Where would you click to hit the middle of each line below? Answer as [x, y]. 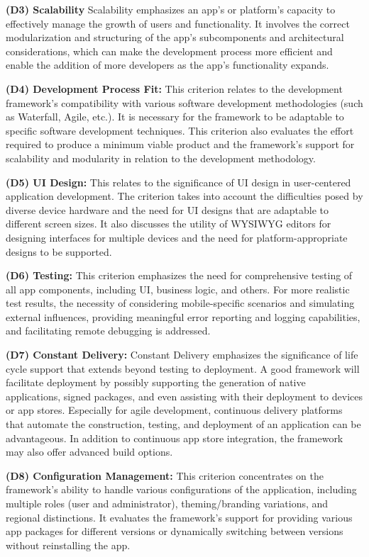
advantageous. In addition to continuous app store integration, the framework [175, 438]
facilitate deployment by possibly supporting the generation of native [156, 382]
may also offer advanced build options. [89, 452]
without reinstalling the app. [68, 545]
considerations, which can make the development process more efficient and [169, 51]
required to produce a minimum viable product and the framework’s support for [180, 144]
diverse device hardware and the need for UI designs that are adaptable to [167, 209]
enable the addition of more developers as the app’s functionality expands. [167, 65]
